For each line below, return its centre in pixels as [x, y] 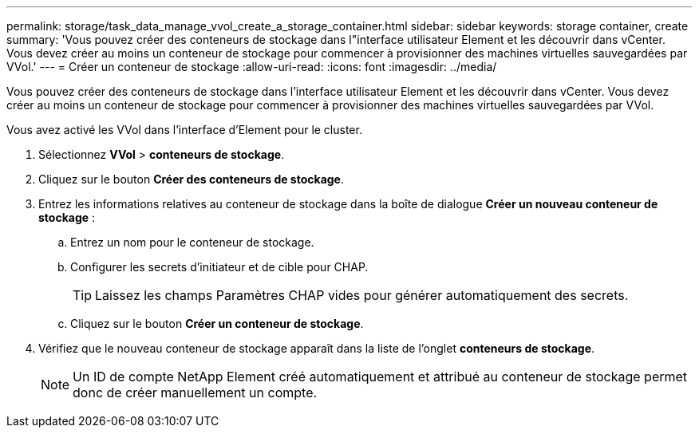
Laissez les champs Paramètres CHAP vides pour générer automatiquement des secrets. [362, 295]
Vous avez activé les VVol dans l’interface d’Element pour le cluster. [184, 130]
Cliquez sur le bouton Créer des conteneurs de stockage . [192, 179]
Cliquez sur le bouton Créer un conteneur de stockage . [217, 324]
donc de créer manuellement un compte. [195, 393]
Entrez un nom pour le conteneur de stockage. [192, 242]
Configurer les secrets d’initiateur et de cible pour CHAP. [219, 267]
